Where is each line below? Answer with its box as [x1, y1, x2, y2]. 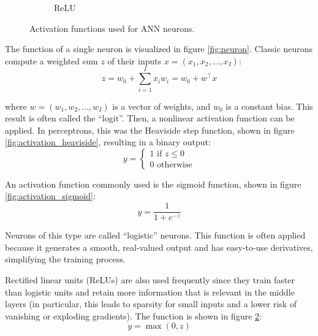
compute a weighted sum [5, 54, 98, 67]
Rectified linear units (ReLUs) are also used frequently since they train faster [5, 273, 295, 286]
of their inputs [107, 54, 162, 67]
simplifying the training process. [5, 253, 126, 265]
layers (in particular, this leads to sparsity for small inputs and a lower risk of [5, 297, 297, 310]
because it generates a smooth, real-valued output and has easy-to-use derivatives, [5, 240, 313, 253]
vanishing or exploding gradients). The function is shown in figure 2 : [5, 309, 262, 322]
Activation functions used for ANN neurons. [29, 21, 195, 34]
